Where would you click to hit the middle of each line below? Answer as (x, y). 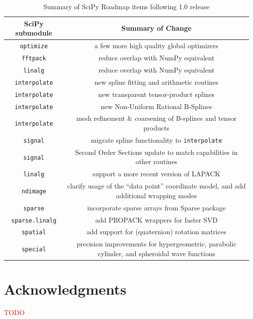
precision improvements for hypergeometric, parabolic (156, 244)
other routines (156, 161)
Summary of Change (156, 28)
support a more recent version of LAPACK (156, 174)
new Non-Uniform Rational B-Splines (156, 106)
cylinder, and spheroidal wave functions (156, 253)
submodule (34, 33)
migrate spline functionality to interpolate (156, 140)
